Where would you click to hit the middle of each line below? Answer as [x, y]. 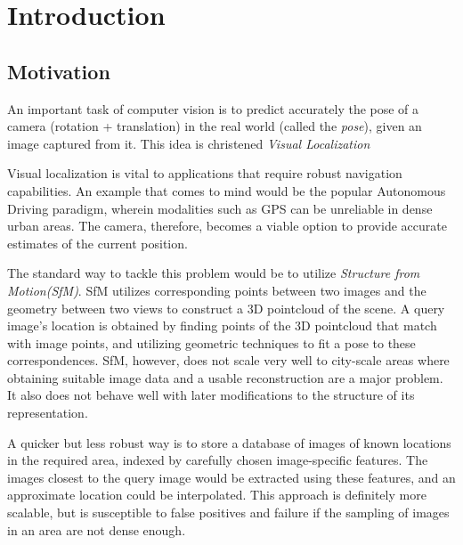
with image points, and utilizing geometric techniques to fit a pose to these [211, 342]
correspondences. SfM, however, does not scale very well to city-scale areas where [228, 360]
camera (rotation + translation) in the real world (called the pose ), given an [215, 126]
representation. [48, 413]
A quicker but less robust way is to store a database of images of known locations [229, 442]
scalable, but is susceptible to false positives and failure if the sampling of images [228, 512]
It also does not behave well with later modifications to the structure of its [211, 395]
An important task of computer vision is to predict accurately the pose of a [213, 108]
